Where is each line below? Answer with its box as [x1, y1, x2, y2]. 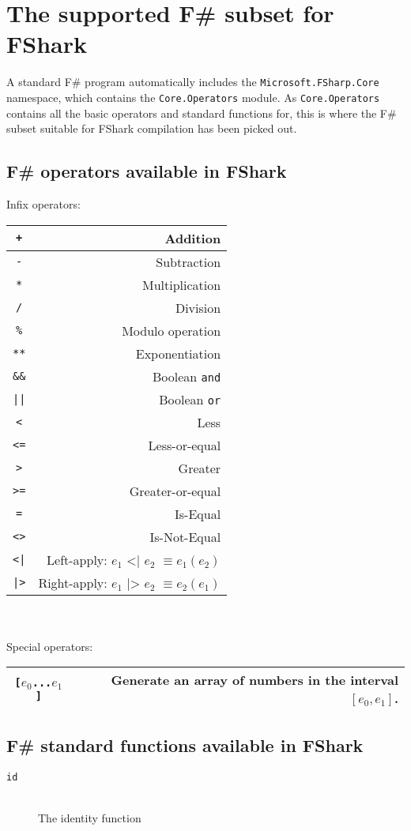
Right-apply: [38, 573, 107, 592]
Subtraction [156, 252, 221, 271]
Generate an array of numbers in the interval [111, 671, 398, 690]
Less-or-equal [148, 435, 221, 454]
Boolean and [153, 367, 221, 385]
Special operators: [6, 637, 93, 654]
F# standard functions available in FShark [6, 732, 364, 757]
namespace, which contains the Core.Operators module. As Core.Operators [6, 88, 380, 105]
